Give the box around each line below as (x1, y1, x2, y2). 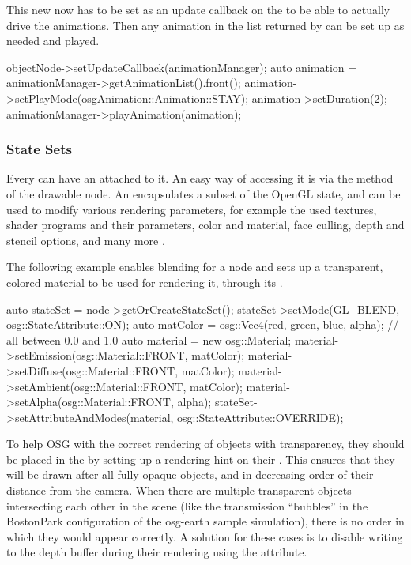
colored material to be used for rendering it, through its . (6, 273, 283, 290)
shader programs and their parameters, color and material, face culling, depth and (6, 217, 405, 233)
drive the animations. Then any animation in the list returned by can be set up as (6, 17, 405, 33)
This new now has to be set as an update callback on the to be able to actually (6, 2, 390, 17)
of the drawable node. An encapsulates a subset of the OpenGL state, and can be (6, 185, 401, 202)
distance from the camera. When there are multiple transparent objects (6, 482, 352, 499)
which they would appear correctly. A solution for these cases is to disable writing (6, 528, 403, 544)
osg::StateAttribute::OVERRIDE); (177, 409, 344, 425)
